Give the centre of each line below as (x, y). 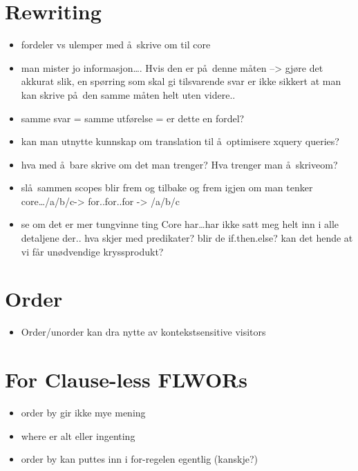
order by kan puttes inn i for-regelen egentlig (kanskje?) (139, 459)
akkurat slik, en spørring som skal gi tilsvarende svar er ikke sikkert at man (181, 81)
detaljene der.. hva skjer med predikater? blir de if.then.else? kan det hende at (187, 238)
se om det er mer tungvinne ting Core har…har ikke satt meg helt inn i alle (180, 224)
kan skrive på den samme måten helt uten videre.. (128, 94)
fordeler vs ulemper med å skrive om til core (116, 45)
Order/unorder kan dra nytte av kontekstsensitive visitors (143, 332)
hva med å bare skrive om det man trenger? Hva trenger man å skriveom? (179, 164)
